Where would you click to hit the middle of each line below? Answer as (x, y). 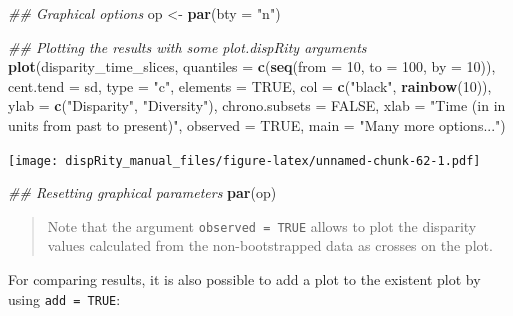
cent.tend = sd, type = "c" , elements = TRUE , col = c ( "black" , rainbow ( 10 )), (250, 85)
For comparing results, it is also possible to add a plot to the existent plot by (244, 279)
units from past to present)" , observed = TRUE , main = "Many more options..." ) (257, 124)
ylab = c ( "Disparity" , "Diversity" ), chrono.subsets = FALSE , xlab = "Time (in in (257, 105)
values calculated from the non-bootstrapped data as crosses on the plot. (270, 245)
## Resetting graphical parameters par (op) (142, 192)
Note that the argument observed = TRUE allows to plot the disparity (262, 225)
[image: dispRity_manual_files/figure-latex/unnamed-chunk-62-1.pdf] (244, 160)
